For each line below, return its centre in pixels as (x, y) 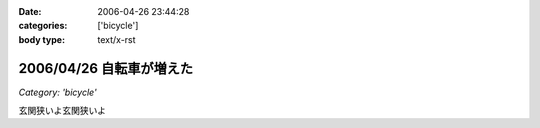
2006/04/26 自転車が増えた (106, 68)
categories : (43, 26)
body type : (41, 39)
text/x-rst (116, 39)
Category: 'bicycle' (57, 92)
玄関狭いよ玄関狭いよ (62, 111)
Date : (30, 11)
